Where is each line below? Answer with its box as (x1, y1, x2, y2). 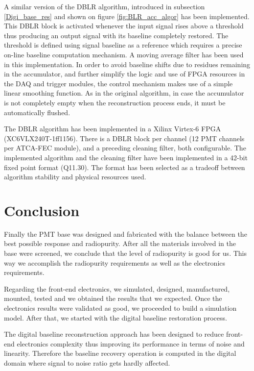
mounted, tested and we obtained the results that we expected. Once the (4, 293, 222, 303)
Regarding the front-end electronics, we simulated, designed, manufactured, (4, 283, 230, 294)
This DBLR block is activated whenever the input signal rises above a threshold (4, 21, 244, 31)
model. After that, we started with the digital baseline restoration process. (4, 312, 227, 322)
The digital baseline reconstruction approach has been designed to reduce (4, 329, 224, 339)
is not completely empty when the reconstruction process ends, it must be (4, 97, 226, 107)
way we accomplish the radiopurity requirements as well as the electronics (4, 257, 226, 268)
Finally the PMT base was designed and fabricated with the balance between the (4, 228, 247, 239)
